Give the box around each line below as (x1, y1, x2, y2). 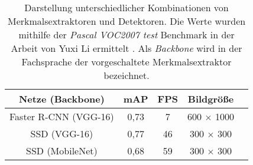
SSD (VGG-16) (30, 127, 93, 140)
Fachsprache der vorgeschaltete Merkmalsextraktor (21, 55, 232, 68)
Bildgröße (187, 92, 234, 105)
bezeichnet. (103, 68, 150, 82)
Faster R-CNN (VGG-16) (9, 110, 114, 123)
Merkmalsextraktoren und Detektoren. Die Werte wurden (7, 14, 246, 28)
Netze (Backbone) (18, 92, 105, 105)
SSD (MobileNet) (26, 144, 98, 157)
